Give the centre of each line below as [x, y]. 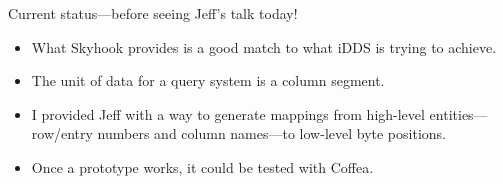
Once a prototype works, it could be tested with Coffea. [202, 166]
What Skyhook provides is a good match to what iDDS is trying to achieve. [264, 46]
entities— [458, 113]
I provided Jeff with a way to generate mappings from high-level [228, 113]
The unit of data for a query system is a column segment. [208, 80]
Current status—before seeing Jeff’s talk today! [153, 13]
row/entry [62, 133]
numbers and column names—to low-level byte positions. [271, 133]
